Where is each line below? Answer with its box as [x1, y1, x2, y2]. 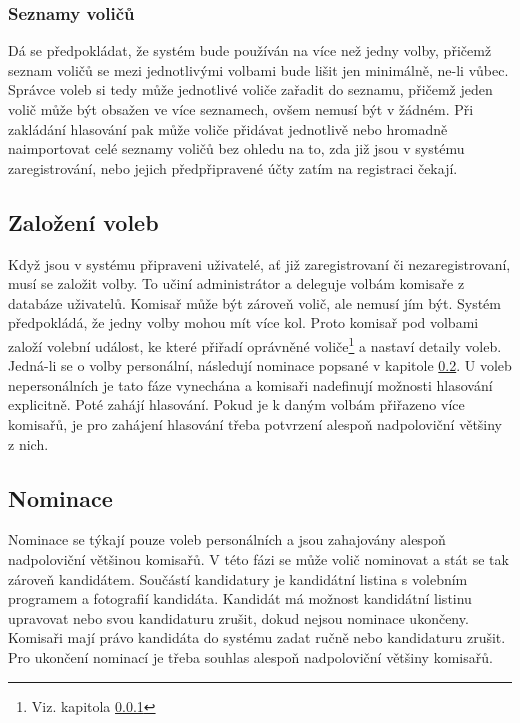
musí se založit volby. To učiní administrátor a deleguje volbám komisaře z [8, 273, 465, 294]
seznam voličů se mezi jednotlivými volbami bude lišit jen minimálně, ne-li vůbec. [8, 59, 509, 80]
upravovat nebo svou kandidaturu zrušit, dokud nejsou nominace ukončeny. [8, 607, 469, 628]
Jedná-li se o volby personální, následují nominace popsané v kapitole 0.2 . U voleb [8, 355, 512, 376]
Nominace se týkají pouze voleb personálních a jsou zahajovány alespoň [8, 529, 446, 550]
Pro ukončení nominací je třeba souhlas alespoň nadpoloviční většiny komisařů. [8, 646, 493, 667]
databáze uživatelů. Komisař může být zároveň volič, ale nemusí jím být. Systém [8, 292, 501, 313]
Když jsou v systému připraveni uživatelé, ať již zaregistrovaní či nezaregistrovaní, [8, 253, 511, 274]
